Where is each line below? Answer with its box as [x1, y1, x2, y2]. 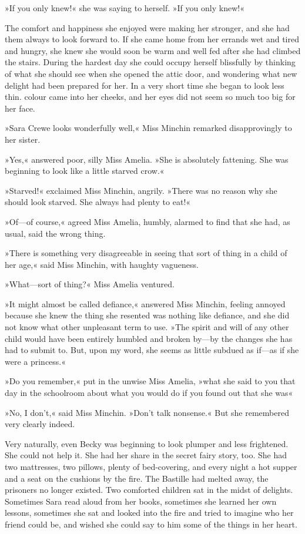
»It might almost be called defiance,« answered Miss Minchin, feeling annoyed [5, 297, 286, 310]
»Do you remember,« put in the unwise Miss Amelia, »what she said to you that [5, 375, 296, 387]
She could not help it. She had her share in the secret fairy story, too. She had [5, 449, 287, 461]
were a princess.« [5, 355, 66, 367]
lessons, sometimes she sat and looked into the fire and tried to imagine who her [5, 506, 294, 519]
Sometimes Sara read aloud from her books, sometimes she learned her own [5, 495, 277, 507]
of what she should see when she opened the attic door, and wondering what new [5, 67, 297, 79]
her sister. [5, 133, 41, 145]
